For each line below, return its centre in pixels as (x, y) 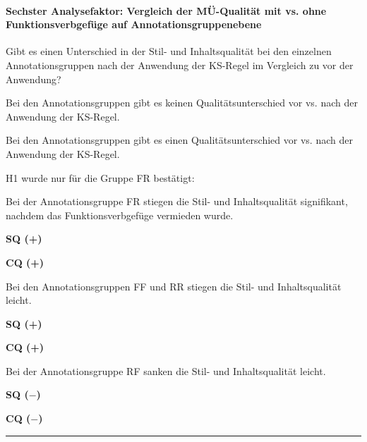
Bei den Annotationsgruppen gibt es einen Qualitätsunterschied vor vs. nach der (179, 140)
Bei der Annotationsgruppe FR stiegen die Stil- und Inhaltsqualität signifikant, (177, 201)
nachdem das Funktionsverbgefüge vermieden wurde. (120, 215)
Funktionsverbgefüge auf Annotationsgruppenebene (134, 24)
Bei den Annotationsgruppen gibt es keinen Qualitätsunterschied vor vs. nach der (182, 103)
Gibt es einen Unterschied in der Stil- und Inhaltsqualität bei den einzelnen (169, 51)
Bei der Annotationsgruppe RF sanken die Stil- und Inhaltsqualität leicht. (166, 370)
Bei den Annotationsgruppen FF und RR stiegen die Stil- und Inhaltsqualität (174, 286)
